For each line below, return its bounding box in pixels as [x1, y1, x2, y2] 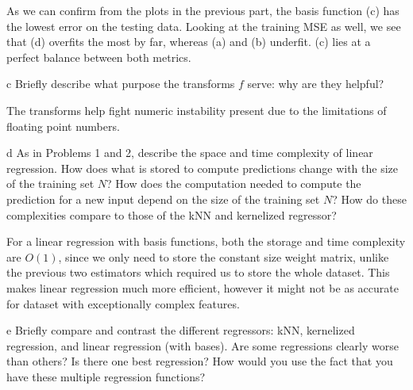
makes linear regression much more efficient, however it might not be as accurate [6, 279, 399, 296]
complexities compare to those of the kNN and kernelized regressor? [6, 206, 337, 223]
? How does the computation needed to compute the [106, 175, 361, 192]
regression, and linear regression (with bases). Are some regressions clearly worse [6, 337, 399, 354]
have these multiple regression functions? [6, 368, 206, 384]
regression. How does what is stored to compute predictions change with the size [6, 159, 398, 176]
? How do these [332, 190, 407, 207]
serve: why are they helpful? [247, 75, 384, 92]
